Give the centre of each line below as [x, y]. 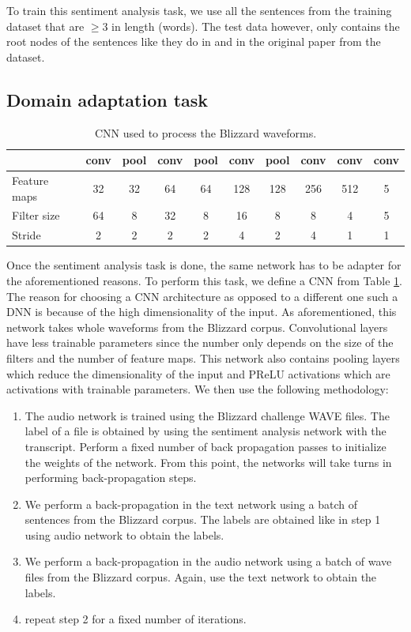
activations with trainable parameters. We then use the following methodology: [198, 389]
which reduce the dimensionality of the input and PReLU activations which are [198, 373]
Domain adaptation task [107, 99]
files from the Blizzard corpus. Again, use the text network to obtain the [201, 577]
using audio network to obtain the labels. [124, 534]
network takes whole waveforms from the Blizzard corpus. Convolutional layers [197, 327]
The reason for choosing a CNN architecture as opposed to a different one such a [202, 296]
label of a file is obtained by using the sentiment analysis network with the [205, 431]
